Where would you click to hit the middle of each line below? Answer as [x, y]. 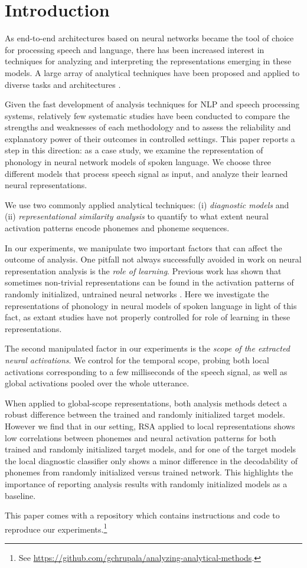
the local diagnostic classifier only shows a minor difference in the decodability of [151, 460]
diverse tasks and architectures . [63, 84]
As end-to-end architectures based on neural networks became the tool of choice [149, 38]
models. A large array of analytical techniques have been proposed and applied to [152, 72]
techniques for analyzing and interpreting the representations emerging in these [148, 61]
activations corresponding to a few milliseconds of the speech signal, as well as [146, 371]
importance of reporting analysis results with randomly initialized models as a [146, 483]
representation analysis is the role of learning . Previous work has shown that [143, 270]
